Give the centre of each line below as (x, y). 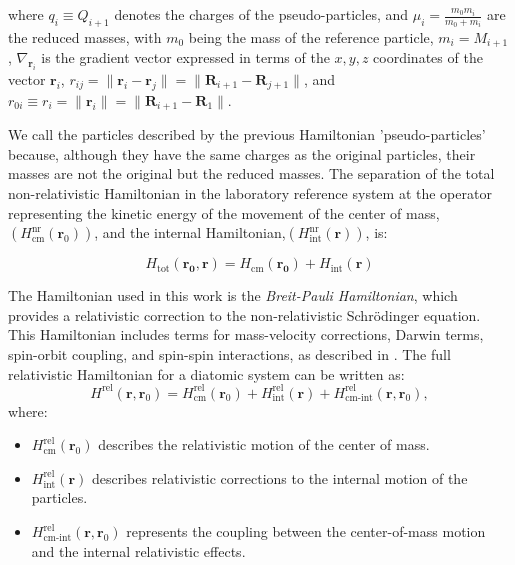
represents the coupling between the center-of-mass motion (306, 531)
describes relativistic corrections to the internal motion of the (279, 477)
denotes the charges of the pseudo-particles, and (261, 14)
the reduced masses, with (85, 36)
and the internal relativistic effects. (138, 550)
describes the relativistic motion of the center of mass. (264, 444)
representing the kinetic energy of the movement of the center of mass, (224, 212)
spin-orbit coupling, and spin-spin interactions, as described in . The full (229, 354)
